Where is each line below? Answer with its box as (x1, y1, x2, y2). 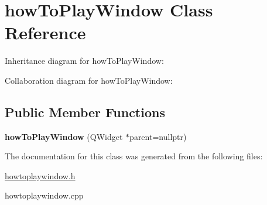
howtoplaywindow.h (5, 169, 76, 182)
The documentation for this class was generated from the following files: (5, 150, 263, 162)
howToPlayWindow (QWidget (5, 130, 123, 142)
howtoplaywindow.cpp (5, 189, 84, 201)
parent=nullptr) (129, 130, 187, 142)
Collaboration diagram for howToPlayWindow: (5, 74, 173, 86)
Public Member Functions (5, 102, 165, 121)
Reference (5, 20, 86, 45)
